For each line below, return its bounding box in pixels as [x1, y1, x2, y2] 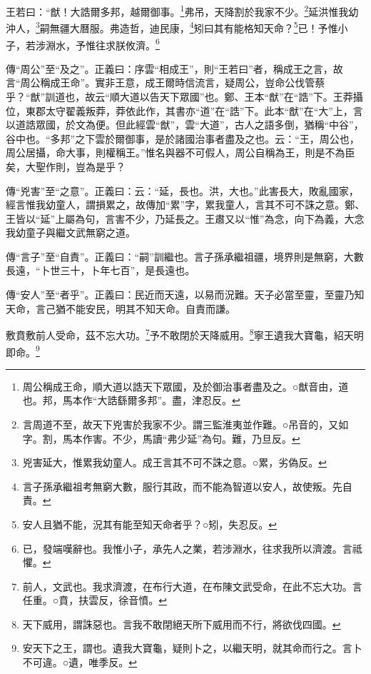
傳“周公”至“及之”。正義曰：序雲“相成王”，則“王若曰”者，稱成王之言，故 [6, 61, 343, 76]
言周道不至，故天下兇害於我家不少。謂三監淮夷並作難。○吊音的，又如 [22, 416, 349, 431]
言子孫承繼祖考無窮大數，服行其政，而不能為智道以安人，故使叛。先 [22, 478, 342, 493]
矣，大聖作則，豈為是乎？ [6, 159, 126, 173]
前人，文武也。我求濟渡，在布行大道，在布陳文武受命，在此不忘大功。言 [22, 578, 362, 593]
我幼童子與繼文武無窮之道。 [6, 225, 136, 240]
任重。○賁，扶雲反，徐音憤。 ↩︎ [22, 593, 167, 608]
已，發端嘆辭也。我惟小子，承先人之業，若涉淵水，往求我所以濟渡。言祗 [22, 540, 362, 555]
